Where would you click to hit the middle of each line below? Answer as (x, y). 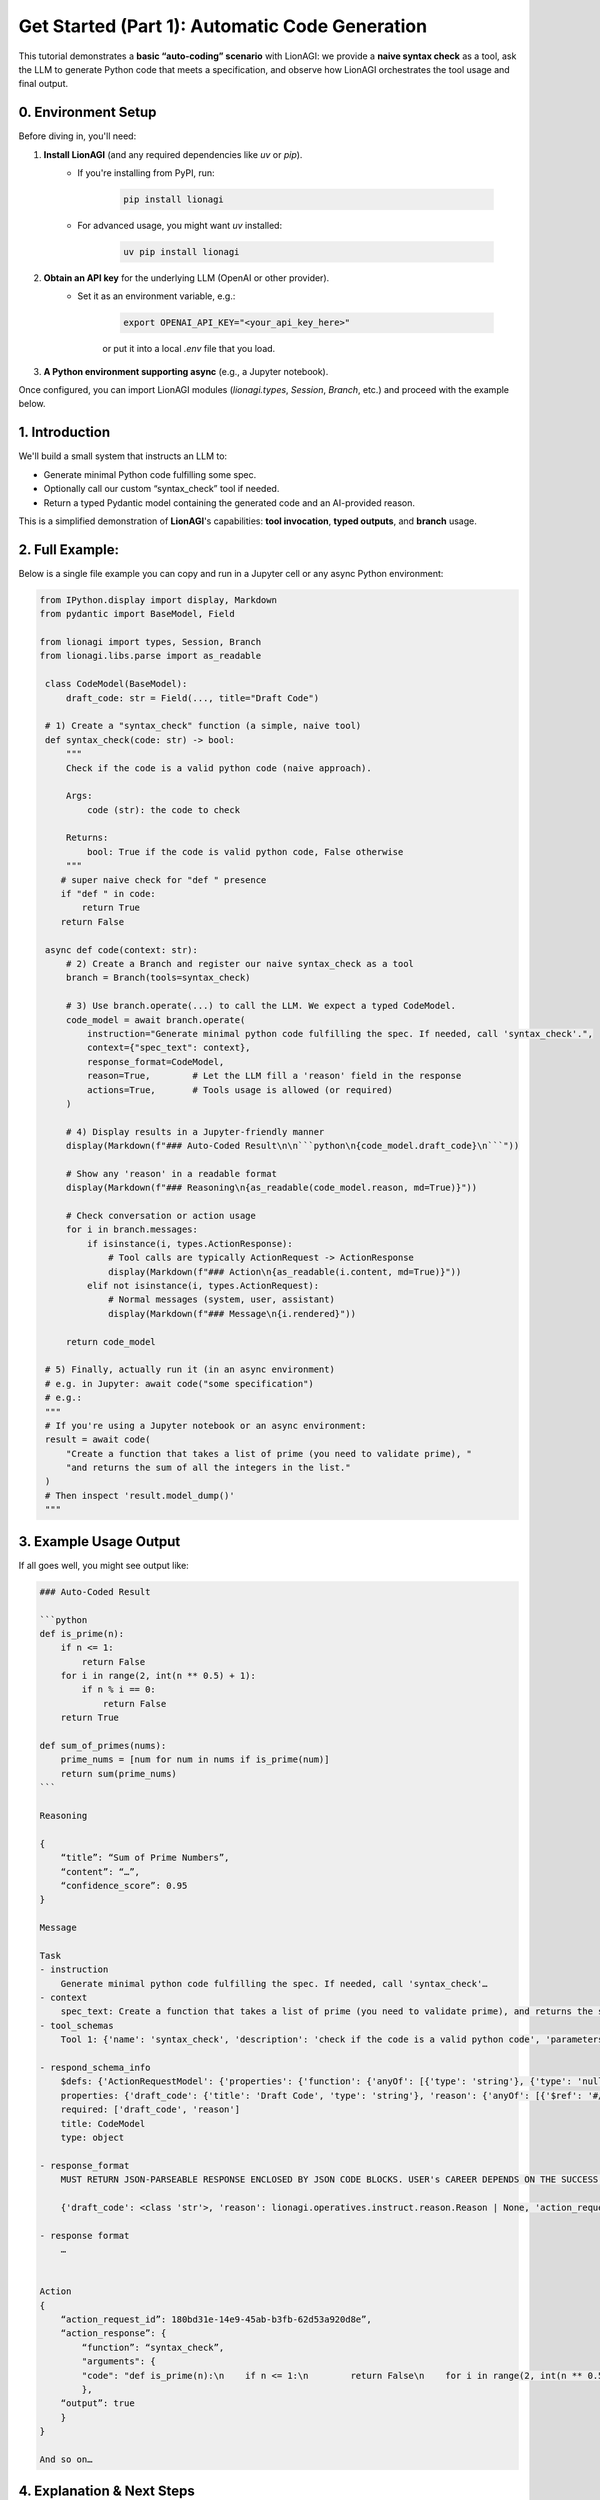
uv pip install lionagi (181, 251)
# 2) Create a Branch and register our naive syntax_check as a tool (240, 963)
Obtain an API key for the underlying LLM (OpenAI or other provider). (186, 277)
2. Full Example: (69, 549)
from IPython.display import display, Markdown (158, 599)
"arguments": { (119, 2361)
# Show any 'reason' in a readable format (171, 1173)
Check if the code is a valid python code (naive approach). (218, 768)
